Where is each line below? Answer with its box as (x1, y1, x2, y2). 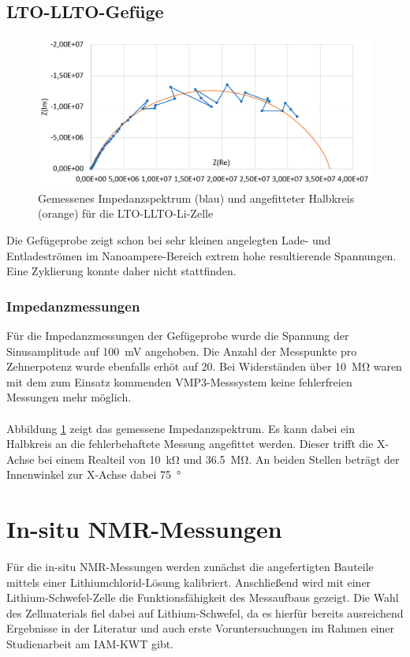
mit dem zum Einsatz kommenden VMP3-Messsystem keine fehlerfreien (6, 373, 352, 390)
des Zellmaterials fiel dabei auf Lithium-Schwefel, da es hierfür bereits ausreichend (6, 604, 404, 621)
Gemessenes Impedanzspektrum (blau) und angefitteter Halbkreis (38, 189, 355, 206)
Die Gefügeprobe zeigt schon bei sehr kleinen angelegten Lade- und (6, 232, 331, 248)
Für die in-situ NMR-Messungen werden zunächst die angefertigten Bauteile (6, 558, 374, 575)
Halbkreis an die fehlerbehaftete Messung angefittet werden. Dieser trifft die (6, 435, 374, 452)
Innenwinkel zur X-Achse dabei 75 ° (6, 466, 181, 483)
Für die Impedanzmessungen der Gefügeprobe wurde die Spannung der (6, 327, 349, 344)
